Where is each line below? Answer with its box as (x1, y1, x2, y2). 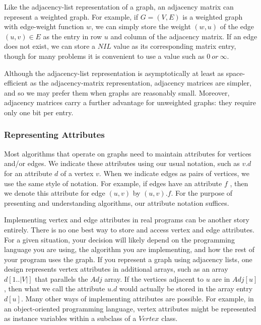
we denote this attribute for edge (4, 188, 105, 198)
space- (226, 67, 245, 78)
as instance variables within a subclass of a (4, 313, 137, 323)
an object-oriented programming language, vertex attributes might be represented (4, 303, 256, 313)
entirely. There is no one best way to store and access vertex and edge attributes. (4, 224, 254, 234)
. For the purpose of (171, 188, 233, 198)
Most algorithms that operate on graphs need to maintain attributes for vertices (4, 148, 251, 158)
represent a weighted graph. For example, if (4, 11, 139, 22)
